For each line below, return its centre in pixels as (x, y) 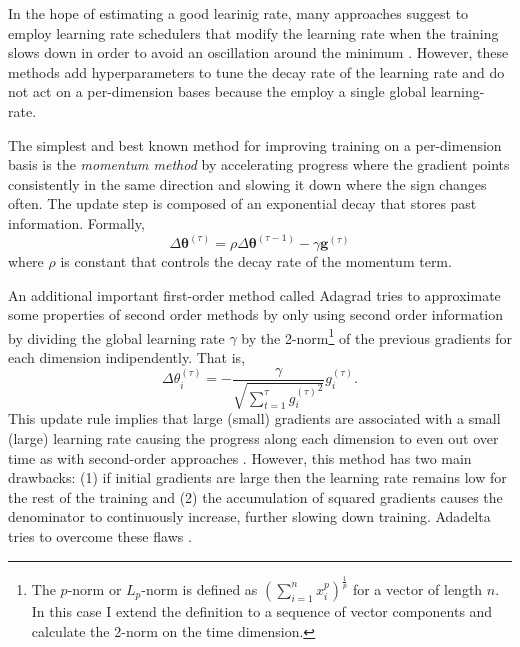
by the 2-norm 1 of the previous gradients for (376, 336)
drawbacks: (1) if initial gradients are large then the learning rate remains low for (257, 477)
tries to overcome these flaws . (100, 535)
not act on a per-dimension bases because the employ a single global (217, 91)
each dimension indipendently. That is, (127, 357)
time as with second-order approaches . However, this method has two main (240, 457)
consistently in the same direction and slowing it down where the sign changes (247, 183)
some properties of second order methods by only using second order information (256, 314)
